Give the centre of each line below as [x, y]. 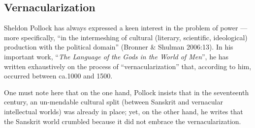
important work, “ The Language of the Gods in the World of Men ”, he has [116, 56]
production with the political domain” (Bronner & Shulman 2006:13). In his [119, 47]
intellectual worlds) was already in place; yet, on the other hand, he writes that [124, 111]
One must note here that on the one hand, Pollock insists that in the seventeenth [127, 92]
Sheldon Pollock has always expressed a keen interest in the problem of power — [126, 28]
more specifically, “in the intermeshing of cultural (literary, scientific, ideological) [126, 37]
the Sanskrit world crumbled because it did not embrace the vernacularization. [123, 121]
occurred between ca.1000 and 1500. [58, 76]
